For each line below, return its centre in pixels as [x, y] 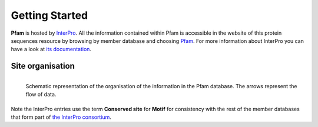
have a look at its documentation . [51, 49]
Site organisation [43, 66]
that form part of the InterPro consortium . [61, 117]
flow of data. [41, 95]
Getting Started [49, 15]
